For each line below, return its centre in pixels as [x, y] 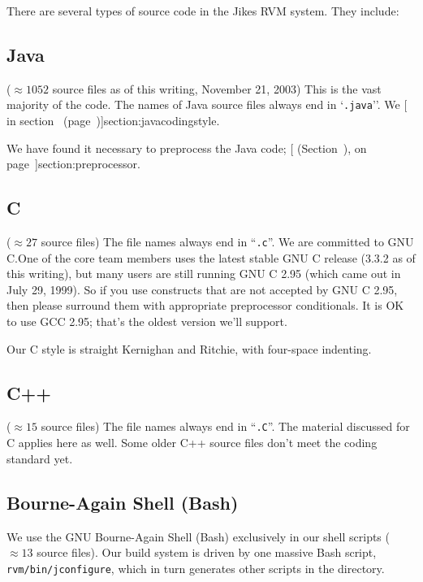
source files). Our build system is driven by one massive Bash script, [207, 552]
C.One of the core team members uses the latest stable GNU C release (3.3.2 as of [211, 257]
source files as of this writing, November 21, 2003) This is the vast [217, 88]
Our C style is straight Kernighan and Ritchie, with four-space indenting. [189, 348]
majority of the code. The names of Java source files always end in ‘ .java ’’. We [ [207, 104]
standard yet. [40, 458]
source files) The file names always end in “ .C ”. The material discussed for [225, 426]
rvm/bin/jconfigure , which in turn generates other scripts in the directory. [196, 568]
